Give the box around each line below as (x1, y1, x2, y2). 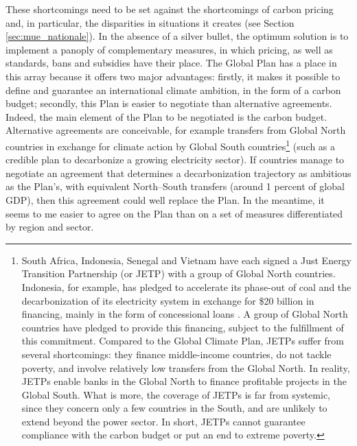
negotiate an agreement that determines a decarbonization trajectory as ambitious (5, 165, 352, 180)
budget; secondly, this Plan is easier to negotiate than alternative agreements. (5, 96, 332, 110)
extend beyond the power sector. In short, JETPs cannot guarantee (21, 414, 306, 428)
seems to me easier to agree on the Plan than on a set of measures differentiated (5, 206, 343, 220)
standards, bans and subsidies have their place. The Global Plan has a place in (5, 56, 337, 70)
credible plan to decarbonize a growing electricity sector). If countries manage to (5, 152, 345, 167)
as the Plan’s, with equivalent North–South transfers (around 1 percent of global (5, 179, 345, 193)
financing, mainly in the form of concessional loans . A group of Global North (21, 307, 348, 321)
